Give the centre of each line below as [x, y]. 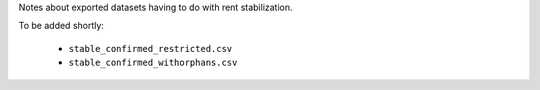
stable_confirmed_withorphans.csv [153, 63]
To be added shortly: [61, 26]
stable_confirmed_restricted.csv [150, 48]
